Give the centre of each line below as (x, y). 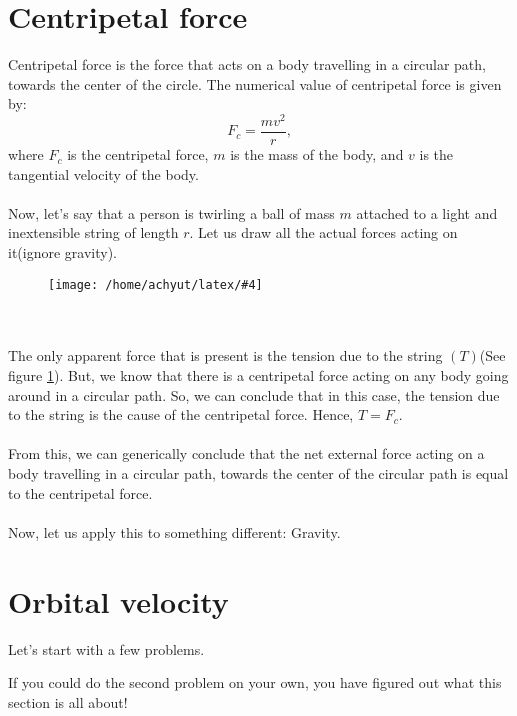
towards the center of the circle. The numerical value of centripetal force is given (255, 83)
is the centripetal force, (138, 154)
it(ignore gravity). (62, 252)
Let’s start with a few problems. (106, 648)
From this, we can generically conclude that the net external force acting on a (246, 453)
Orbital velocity (118, 600)
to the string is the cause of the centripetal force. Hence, (181, 414)
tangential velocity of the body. (103, 173)
